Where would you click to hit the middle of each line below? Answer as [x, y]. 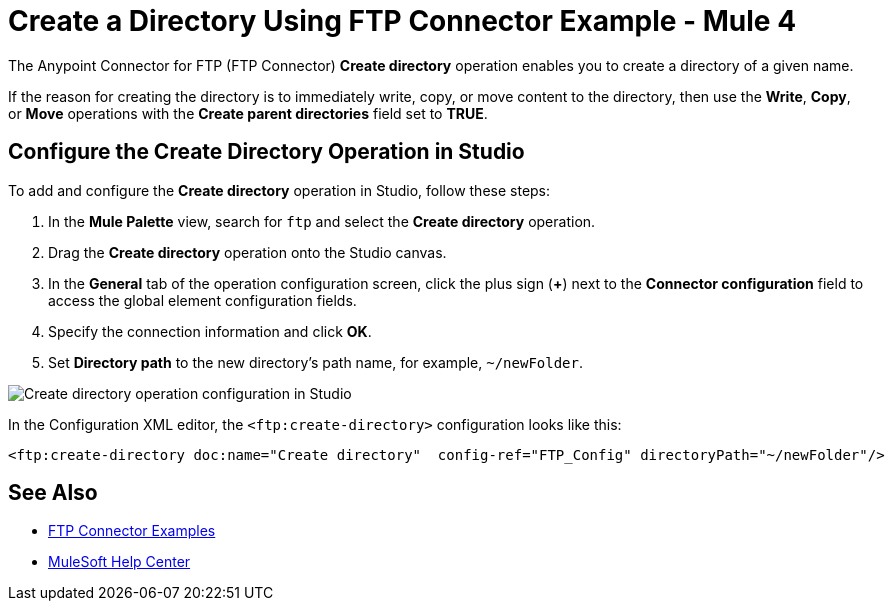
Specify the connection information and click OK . [210, 331]
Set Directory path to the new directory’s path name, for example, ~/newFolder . [315, 362]
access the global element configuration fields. [202, 300]
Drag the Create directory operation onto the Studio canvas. [247, 252]
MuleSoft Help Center [119, 562]
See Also [53, 493]
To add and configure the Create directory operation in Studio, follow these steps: [279, 190]
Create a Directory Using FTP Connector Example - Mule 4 [402, 21]
